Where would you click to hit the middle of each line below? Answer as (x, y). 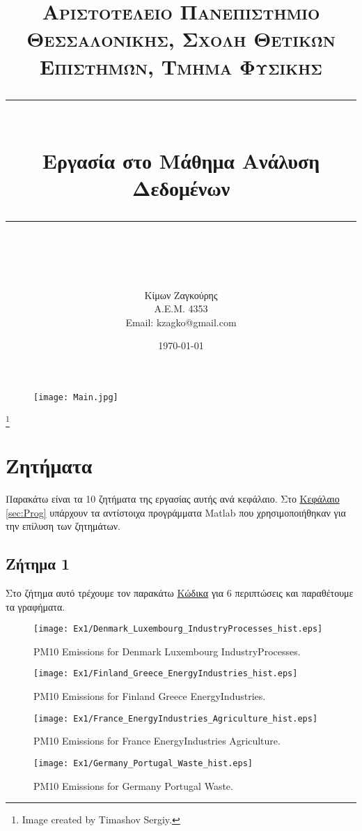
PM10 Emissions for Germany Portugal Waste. (133, 785)
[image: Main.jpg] (76, 397)
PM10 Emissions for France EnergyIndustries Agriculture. (157, 741)
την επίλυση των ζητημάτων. (63, 526)
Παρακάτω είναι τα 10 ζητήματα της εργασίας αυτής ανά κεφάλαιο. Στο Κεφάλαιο (173, 498)
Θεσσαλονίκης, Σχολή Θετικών (181, 39)
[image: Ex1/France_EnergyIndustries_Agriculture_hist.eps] (176, 718)
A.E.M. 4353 (181, 308)
